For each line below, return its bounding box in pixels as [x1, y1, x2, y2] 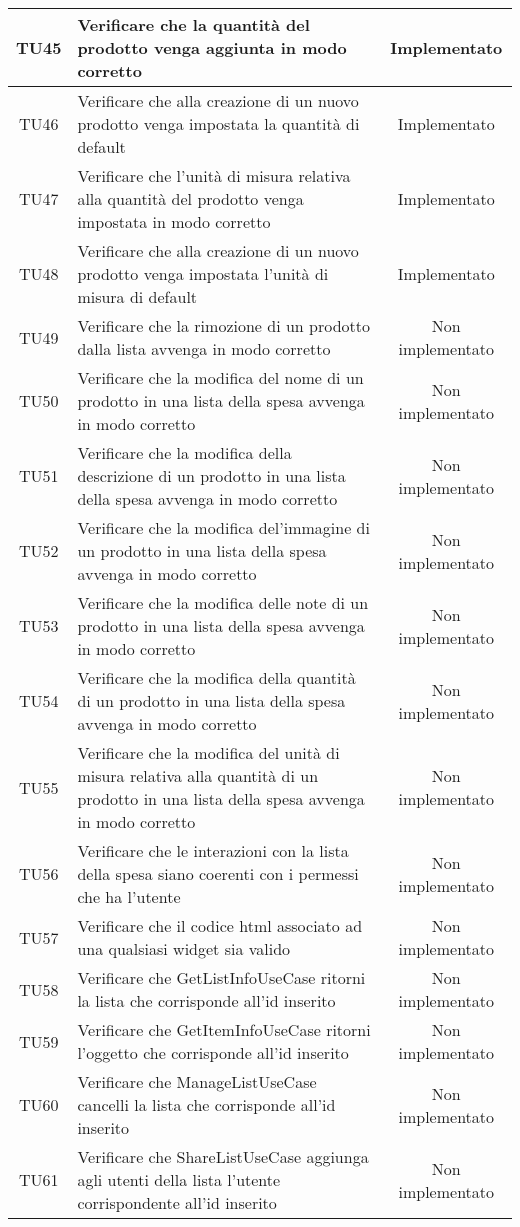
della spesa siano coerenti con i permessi [77, 862, 359, 885]
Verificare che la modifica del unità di [77, 741, 340, 764]
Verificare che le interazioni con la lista [77, 839, 349, 862]
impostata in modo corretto [77, 210, 271, 233]
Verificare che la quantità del [77, 13, 310, 36]
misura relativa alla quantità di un [77, 764, 319, 787]
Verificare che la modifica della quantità [77, 666, 356, 689]
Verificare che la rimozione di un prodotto [77, 314, 371, 337]
